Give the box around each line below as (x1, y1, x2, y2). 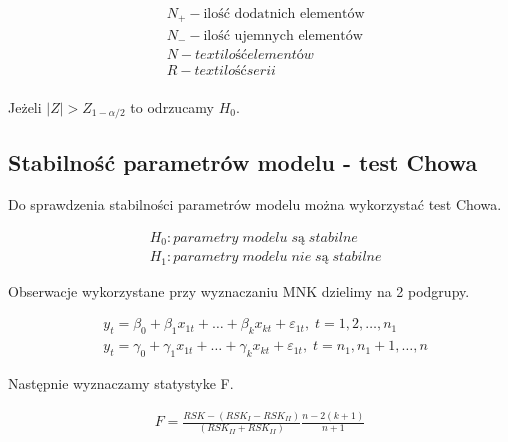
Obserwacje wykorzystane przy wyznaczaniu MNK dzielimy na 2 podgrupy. (8, 280, 470, 301)
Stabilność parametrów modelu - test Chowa (8, 147, 478, 178)
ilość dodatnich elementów (203, 7, 365, 22)
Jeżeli (8, 96, 42, 117)
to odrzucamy (130, 96, 215, 117)
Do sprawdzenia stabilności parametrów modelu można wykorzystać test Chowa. (8, 194, 502, 215)
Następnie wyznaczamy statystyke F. (8, 373, 234, 394)
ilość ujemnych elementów (203, 28, 363, 43)
